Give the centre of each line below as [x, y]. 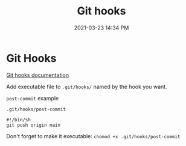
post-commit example [33, 98]
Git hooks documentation [38, 75]
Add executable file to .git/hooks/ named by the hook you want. [87, 87]
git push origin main [34, 125]
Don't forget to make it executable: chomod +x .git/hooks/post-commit [93, 136]
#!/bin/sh [19, 120]
